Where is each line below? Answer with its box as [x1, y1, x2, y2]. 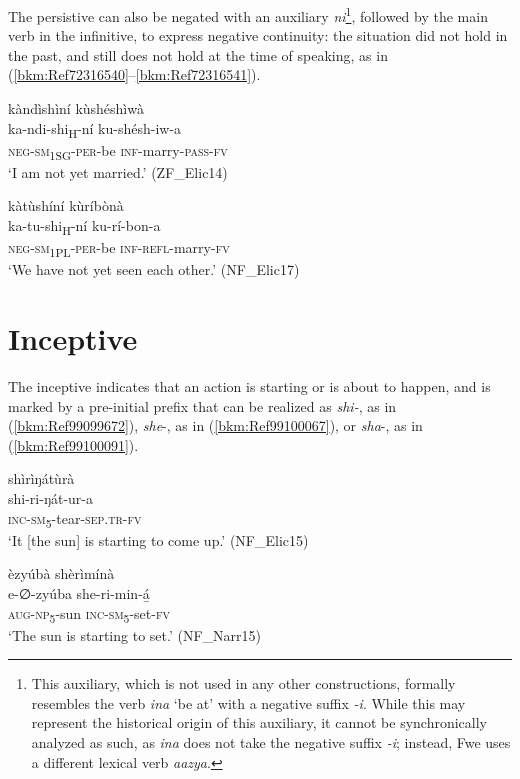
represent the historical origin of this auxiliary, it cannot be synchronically [31, 712, 488, 733]
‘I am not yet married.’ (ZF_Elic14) [8, 161, 228, 182]
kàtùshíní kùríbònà [8, 195, 124, 216]
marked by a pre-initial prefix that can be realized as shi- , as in [8, 395, 397, 416]
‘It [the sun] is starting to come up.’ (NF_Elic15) [8, 529, 309, 550]
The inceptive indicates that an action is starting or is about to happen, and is [8, 376, 491, 397]
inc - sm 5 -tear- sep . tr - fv [8, 507, 142, 531]
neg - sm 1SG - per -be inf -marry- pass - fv [8, 139, 228, 163]
